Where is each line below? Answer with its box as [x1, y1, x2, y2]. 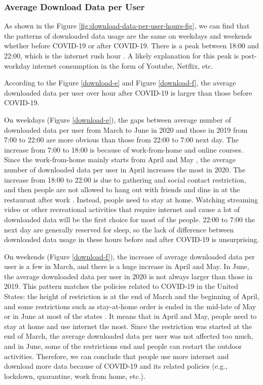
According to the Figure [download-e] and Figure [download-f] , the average [4, 77, 236, 88]
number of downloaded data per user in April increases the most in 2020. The [4, 164, 246, 174]
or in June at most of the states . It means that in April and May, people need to [4, 311, 257, 321]
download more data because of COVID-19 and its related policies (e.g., [4, 361, 228, 371]
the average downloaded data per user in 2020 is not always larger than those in [4, 271, 253, 281]
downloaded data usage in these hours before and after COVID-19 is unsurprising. [4, 234, 259, 245]
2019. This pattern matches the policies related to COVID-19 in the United [4, 281, 239, 291]
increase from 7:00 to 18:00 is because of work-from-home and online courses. [4, 144, 243, 155]
